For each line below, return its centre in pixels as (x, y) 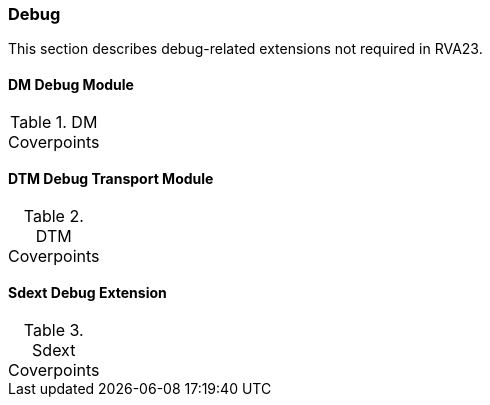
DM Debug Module (71, 84)
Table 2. (53, 215)
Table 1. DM (54, 121)
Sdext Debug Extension (87, 293)
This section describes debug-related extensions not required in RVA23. (245, 49)
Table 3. (53, 330)
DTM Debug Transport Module (111, 179)
